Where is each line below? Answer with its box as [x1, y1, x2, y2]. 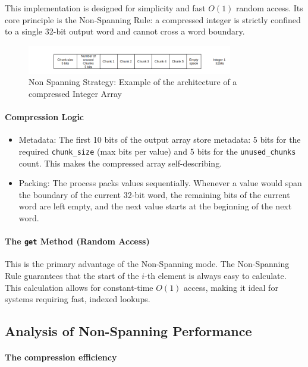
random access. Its [236, 2, 303, 14]
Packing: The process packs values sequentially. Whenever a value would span [18, 177, 302, 189]
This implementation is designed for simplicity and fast [5, 2, 206, 14]
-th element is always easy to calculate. [144, 269, 287, 281]
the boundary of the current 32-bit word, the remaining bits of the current [18, 188, 290, 200]
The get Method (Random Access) [5, 235, 150, 247]
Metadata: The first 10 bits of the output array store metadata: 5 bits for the [18, 133, 301, 146]
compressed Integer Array [29, 87, 122, 99]
